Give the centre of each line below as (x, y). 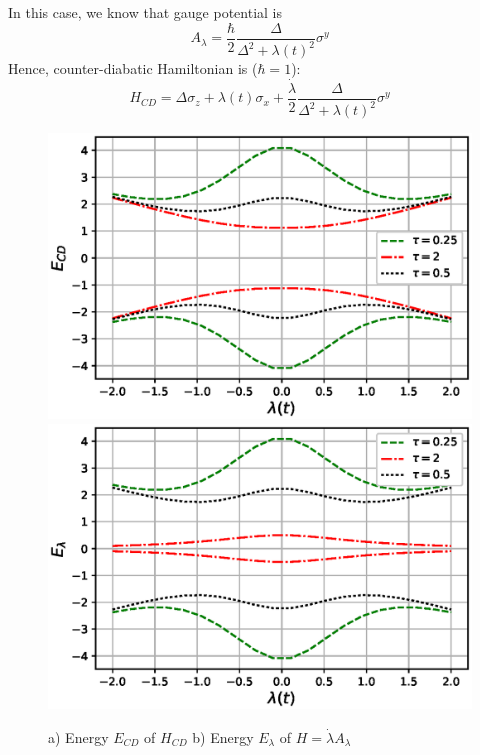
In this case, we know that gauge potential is (145, 12)
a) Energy (78, 736)
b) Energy (223, 736)
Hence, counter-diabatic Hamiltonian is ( (133, 68)
